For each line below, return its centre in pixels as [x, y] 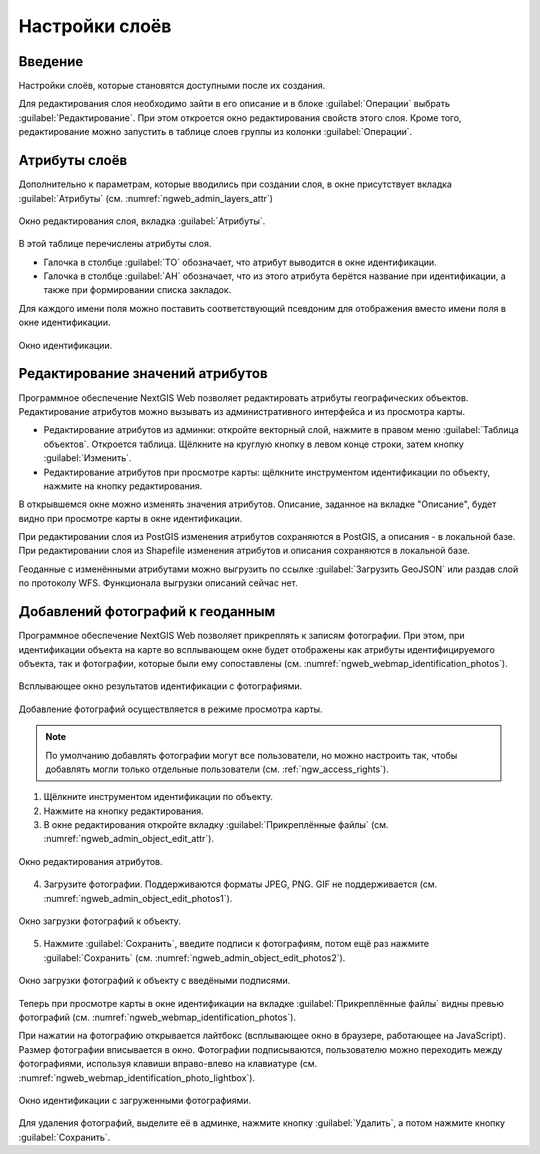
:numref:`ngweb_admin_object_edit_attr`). [129, 839]
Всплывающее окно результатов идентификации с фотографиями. [160, 686]
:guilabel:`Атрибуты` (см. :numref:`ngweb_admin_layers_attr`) [146, 198]
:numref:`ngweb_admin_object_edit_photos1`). [138, 898]
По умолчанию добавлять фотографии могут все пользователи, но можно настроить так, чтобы [251, 755]
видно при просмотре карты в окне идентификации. [130, 518]
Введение [51, 61]
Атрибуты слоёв [73, 160]
